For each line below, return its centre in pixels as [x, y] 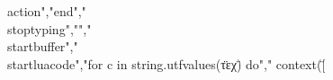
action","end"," [47, 11]
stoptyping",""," [49, 28]
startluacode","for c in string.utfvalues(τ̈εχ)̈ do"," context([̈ [166, 63]
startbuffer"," [43, 46]
